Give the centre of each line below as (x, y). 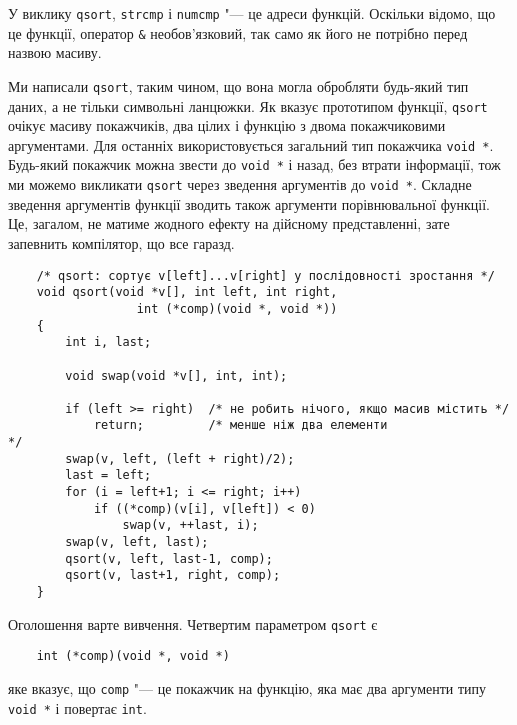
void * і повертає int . (77, 707)
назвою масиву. (55, 52)
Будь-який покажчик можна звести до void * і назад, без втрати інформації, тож (254, 164)
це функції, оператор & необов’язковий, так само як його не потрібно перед (238, 32)
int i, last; (108, 342)
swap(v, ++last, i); (190, 525)
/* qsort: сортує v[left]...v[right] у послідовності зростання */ (265, 275)
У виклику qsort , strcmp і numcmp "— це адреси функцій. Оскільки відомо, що (252, 13)
